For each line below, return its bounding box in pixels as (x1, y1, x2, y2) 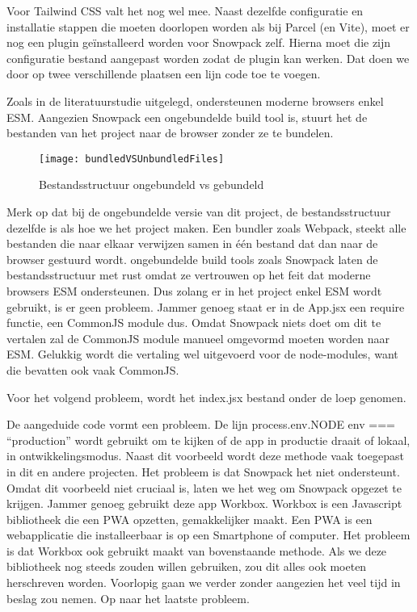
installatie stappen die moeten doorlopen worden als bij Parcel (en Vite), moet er (6, 18, 410, 35)
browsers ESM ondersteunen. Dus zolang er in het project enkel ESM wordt (6, 282, 382, 299)
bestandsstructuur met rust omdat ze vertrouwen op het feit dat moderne (6, 266, 371, 283)
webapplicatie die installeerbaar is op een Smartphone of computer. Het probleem (6, 526, 411, 543)
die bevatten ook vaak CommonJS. (6, 361, 179, 378)
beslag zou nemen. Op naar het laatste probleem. (6, 589, 250, 606)
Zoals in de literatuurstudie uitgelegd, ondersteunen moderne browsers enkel (6, 92, 384, 109)
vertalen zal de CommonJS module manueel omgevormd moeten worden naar (6, 329, 390, 346)
